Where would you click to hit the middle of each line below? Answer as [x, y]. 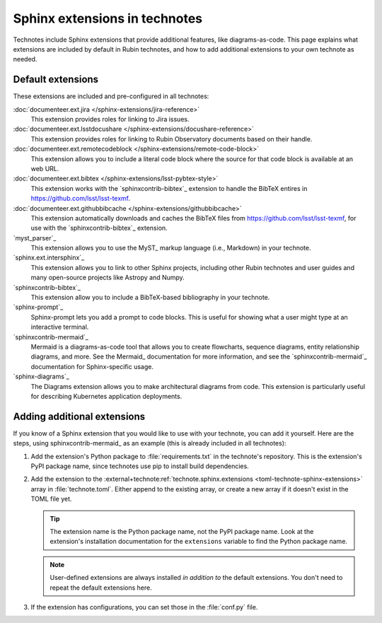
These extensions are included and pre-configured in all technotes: [111, 96]
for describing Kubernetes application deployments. [106, 396]
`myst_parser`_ [35, 238]
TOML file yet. [51, 499]
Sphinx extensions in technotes [108, 18]
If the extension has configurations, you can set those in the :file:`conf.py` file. [144, 607]
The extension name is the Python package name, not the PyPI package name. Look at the [182, 531]
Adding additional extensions [79, 416]
